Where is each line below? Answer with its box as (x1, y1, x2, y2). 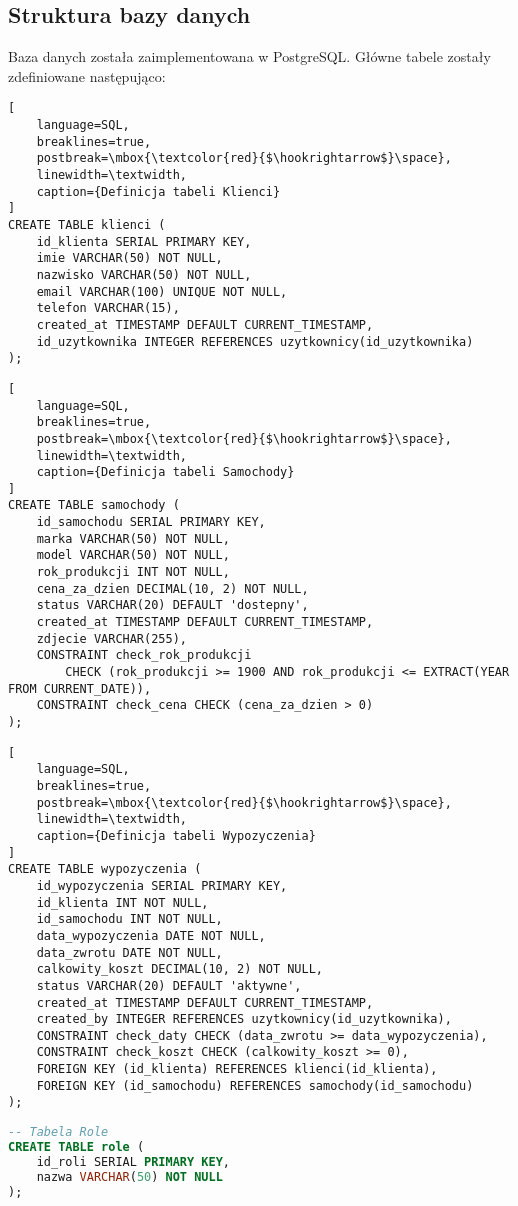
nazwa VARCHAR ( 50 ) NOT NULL (36, 1169, 223, 1184)
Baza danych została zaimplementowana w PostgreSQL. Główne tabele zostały (8, 46, 491, 67)
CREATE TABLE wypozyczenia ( (8, 862, 202, 877)
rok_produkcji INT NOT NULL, (36, 565, 230, 580)
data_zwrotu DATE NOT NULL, (36, 945, 223, 960)
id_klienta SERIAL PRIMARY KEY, (36, 234, 252, 249)
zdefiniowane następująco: (8, 65, 166, 86)
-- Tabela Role (8, 1125, 109, 1140)
